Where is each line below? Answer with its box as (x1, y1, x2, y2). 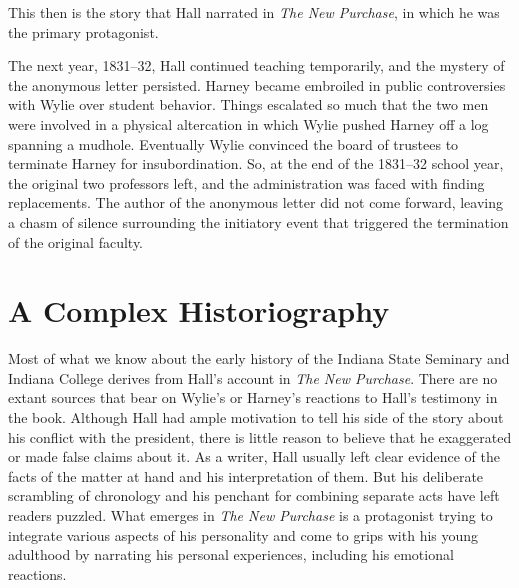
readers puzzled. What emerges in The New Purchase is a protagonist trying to (8, 505, 493, 525)
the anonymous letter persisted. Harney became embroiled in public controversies (8, 74, 506, 95)
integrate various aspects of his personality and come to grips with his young (8, 524, 479, 545)
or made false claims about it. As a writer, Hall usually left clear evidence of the (8, 446, 500, 467)
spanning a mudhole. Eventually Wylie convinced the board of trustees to (8, 133, 459, 154)
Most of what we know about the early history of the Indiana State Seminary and (8, 348, 510, 369)
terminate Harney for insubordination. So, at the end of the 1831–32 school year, (8, 153, 504, 174)
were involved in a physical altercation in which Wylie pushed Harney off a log (8, 113, 489, 134)
